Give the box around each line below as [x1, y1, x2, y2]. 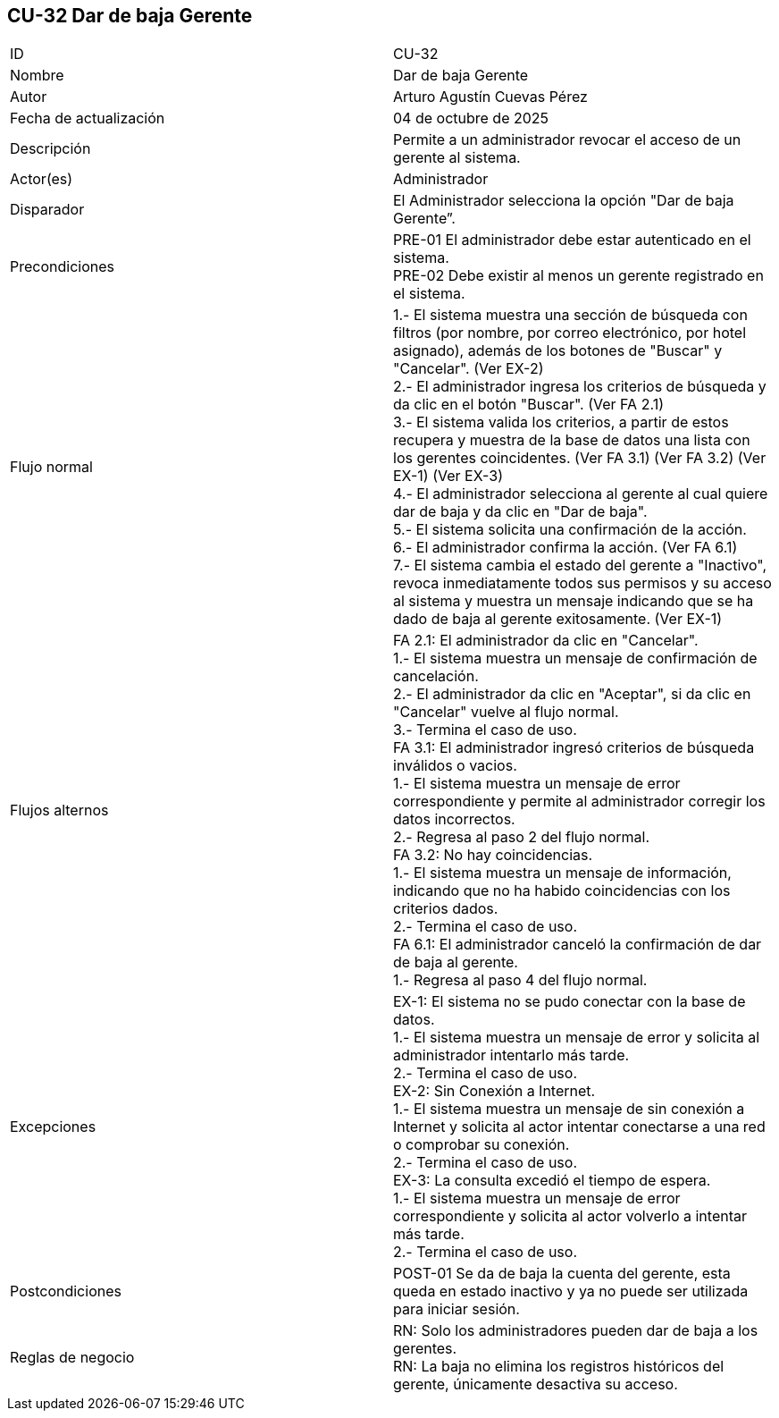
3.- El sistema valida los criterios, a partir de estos [393, 413, 729, 432]
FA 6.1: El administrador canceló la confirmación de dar [393, 935, 762, 954]
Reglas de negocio [10, 1348, 135, 1367]
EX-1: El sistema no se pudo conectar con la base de [393, 992, 746, 1011]
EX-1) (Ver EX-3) [393, 467, 503, 485]
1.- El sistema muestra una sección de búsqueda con [393, 306, 748, 325]
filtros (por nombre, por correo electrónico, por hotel [393, 324, 747, 342]
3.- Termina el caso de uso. [393, 721, 577, 739]
